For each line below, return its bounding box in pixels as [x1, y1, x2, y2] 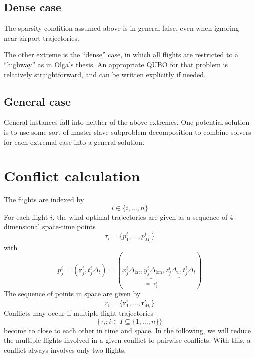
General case [4, 93, 71, 109]
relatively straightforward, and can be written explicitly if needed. [4, 69, 206, 79]
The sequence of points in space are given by [4, 288, 141, 298]
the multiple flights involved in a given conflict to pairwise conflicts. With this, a [4, 335, 251, 345]
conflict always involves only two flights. [4, 345, 126, 355]
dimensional [4, 221, 40, 232]
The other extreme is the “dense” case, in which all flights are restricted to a [4, 49, 239, 60]
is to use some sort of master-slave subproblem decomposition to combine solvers [4, 126, 251, 137]
